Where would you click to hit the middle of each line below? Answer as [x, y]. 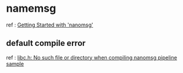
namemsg [31, 9]
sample [15, 64]
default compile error [46, 43]
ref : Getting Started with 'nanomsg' [50, 25]
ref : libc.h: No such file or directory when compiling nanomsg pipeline [91, 57]
